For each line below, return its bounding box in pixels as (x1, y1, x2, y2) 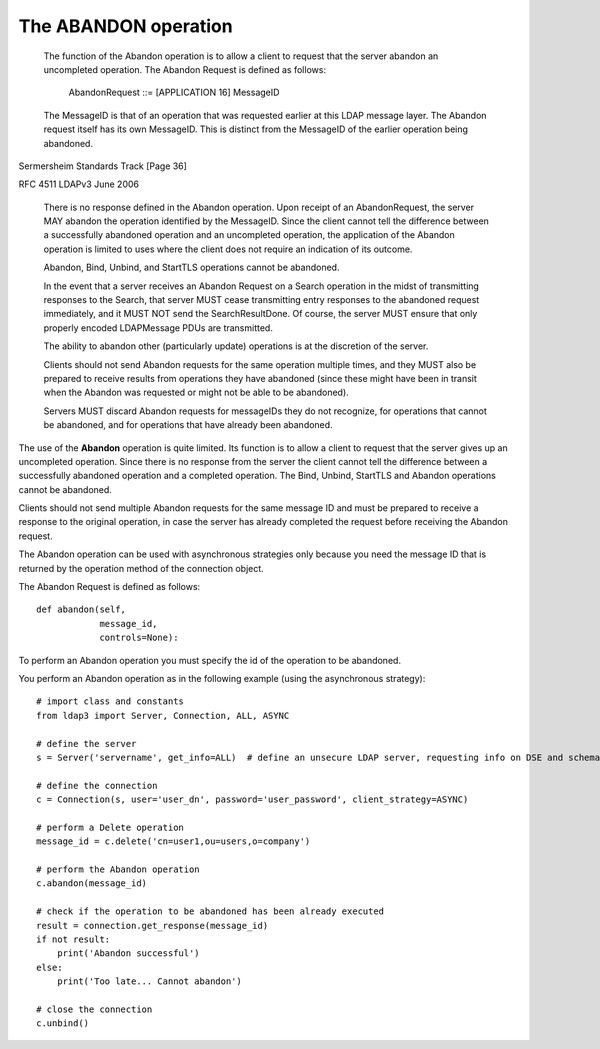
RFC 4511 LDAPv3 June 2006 (18, 178, 140, 190)
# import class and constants (36, 696, 185, 707)
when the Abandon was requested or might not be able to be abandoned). (43, 386, 349, 399)
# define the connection (36, 780, 158, 791)
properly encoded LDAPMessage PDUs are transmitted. (43, 321, 274, 334)
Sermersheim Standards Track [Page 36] (18, 160, 187, 172)
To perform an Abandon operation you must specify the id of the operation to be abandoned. (18, 654, 402, 666)
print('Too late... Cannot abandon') (56, 976, 242, 987)
